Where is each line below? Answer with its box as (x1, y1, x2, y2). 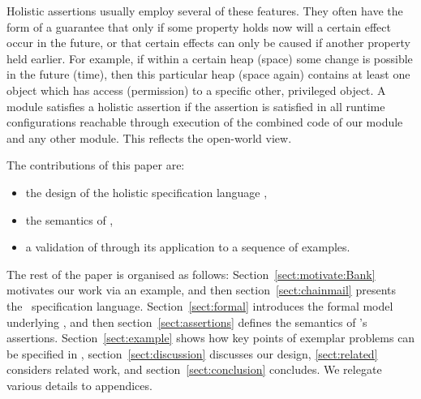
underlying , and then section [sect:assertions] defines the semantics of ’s (6, 313, 367, 330)
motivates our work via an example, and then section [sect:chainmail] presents (6, 281, 397, 298)
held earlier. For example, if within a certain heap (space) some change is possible (6, 49, 413, 66)
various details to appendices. (6, 376, 153, 393)
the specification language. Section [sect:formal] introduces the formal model (6, 297, 393, 314)
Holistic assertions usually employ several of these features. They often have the (6, 2, 403, 19)
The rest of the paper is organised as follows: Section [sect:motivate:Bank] (6, 265, 376, 282)
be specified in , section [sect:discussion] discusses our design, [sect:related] (6, 345, 378, 362)
